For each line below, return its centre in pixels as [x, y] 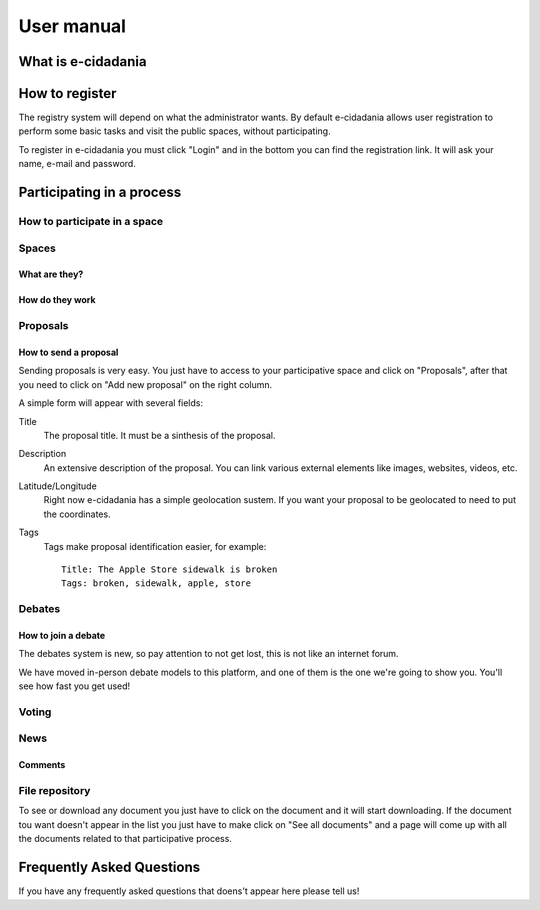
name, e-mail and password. [77, 164]
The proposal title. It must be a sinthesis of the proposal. [159, 435]
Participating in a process [100, 192]
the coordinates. [77, 514]
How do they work [57, 300]
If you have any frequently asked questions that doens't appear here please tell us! [189, 891]
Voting [35, 712]
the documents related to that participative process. [125, 839]
